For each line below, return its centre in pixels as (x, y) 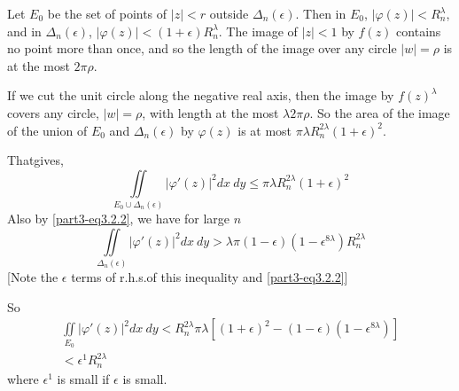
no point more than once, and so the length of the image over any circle (202, 48)
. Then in (321, 13)
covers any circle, (53, 112)
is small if (83, 378)
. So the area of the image (380, 112)
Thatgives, (35, 160)
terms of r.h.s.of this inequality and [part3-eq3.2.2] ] (210, 277)
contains (419, 31)
